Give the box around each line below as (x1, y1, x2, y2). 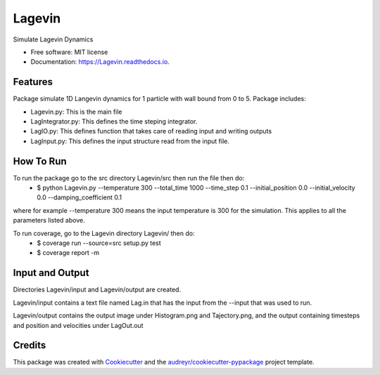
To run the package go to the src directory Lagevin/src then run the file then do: (13, 173, 245, 182)
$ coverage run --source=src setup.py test (37, 239, 161, 247)
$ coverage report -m (37, 249, 100, 257)
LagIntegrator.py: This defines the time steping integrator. (30, 117, 198, 126)
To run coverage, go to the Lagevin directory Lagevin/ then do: (13, 229, 195, 237)
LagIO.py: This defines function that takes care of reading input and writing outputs (30, 127, 272, 136)
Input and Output (13, 267, 89, 279)
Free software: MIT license (30, 48, 108, 56)
